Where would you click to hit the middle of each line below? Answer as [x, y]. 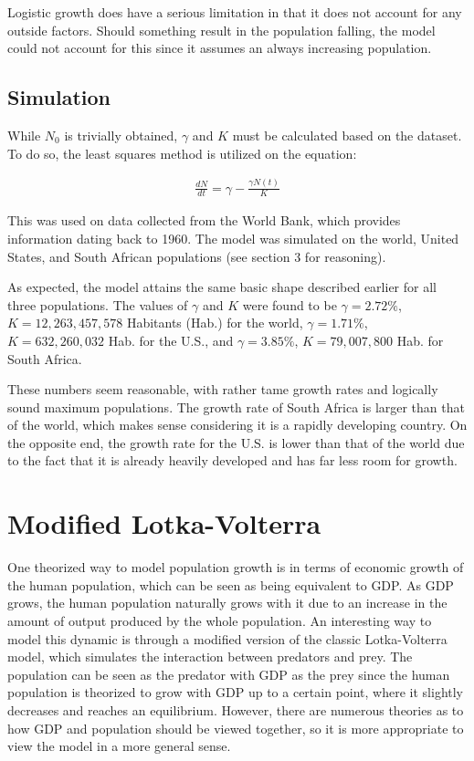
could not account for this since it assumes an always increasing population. [220, 48]
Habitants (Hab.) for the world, [215, 323]
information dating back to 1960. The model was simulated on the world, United [233, 238]
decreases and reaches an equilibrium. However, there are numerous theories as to [236, 709]
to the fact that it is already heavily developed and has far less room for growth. [232, 460]
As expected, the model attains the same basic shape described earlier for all [222, 287]
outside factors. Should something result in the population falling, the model [221, 30]
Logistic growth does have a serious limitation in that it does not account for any [235, 12]
